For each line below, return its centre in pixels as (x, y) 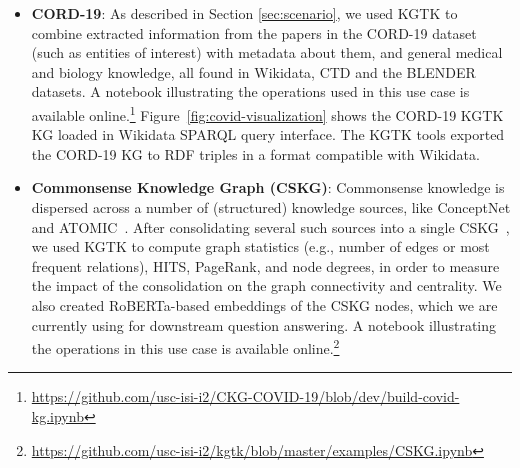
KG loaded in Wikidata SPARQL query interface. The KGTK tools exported (268, 134)
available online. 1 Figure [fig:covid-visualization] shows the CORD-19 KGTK (267, 113)
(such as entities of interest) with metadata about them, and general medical (267, 52)
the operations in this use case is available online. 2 (185, 346)
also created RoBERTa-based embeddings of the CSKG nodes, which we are (264, 304)
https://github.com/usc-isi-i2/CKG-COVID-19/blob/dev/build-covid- (245, 396)
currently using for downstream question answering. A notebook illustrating (264, 324)
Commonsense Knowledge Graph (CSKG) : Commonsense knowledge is (268, 187)
